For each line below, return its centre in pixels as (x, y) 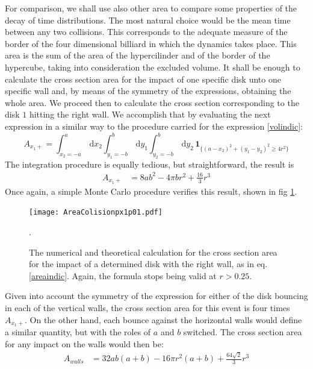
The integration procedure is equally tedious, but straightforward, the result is (150, 164)
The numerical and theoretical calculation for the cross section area (153, 252)
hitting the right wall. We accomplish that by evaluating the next (150, 114)
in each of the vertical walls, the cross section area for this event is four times (147, 307)
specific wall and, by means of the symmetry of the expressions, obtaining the (148, 91)
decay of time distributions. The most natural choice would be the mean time (148, 20)
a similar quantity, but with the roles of (78, 332)
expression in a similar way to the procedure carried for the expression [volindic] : (154, 126)
